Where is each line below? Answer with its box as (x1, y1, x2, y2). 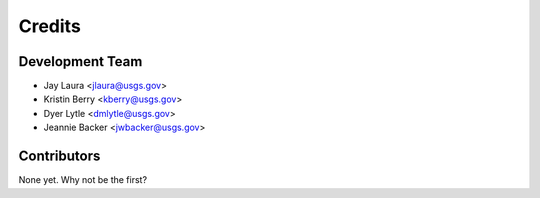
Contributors (18, 148, 101, 165)
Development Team (18, 53, 143, 70)
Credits (18, 15, 82, 37)
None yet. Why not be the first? (18, 174, 148, 186)
